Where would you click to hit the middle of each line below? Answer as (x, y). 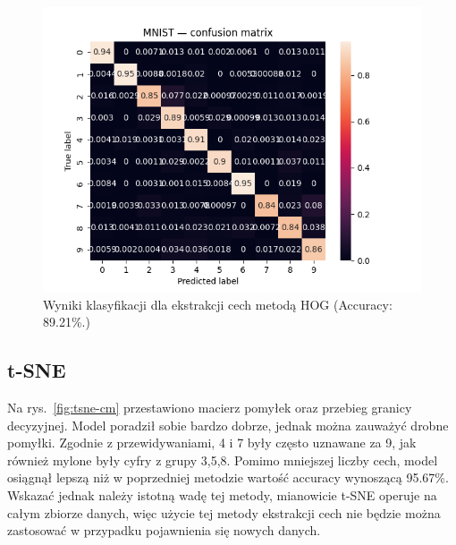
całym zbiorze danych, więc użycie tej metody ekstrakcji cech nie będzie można (224, 512)
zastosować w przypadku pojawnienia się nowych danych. (164, 530)
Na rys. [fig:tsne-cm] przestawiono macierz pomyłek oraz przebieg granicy (210, 407)
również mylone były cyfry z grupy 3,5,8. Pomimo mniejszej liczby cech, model (223, 460)
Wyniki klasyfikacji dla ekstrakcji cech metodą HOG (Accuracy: (218, 304)
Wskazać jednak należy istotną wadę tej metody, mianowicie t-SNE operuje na (222, 494)
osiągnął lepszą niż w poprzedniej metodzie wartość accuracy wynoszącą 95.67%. (228, 477)
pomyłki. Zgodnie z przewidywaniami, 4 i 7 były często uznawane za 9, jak (212, 443)
